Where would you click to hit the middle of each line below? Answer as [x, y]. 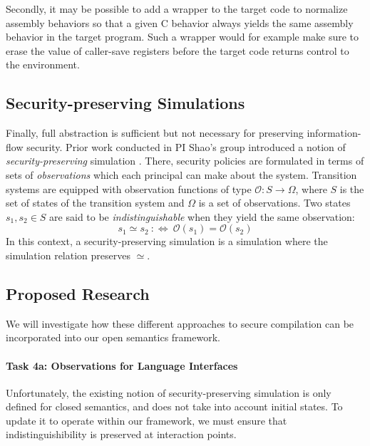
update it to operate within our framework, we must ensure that [147, 420]
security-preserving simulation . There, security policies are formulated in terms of [185, 161]
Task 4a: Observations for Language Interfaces [122, 365]
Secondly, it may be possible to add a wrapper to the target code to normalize [177, 9]
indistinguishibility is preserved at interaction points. [121, 434]
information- [334, 133]
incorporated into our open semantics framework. [113, 337]
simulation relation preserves [68, 255]
